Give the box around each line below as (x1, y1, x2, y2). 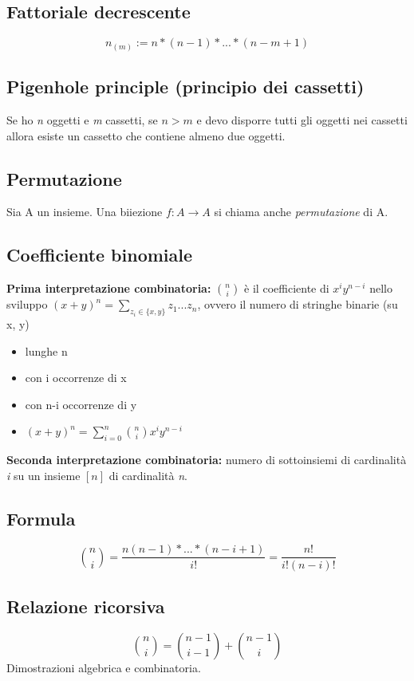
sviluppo (6, 296, 48, 313)
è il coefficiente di (244, 280, 329, 297)
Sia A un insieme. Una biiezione (6, 203, 163, 220)
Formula (6, 506, 76, 530)
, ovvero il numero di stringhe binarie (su (197, 296, 398, 313)
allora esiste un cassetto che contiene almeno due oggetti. (6, 127, 286, 144)
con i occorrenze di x (25, 369, 127, 386)
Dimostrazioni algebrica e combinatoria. (6, 659, 201, 675)
